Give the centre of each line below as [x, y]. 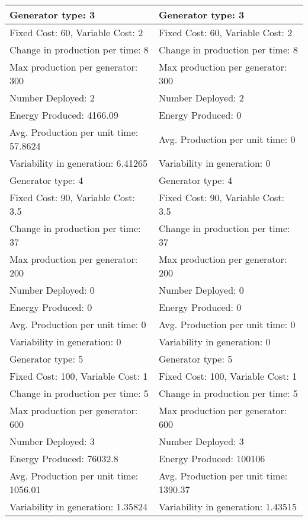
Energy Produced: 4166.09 [64, 115]
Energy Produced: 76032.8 [64, 458]
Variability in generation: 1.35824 [79, 506]
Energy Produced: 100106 [212, 458]
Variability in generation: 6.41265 [79, 163]
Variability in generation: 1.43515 [228, 506]
